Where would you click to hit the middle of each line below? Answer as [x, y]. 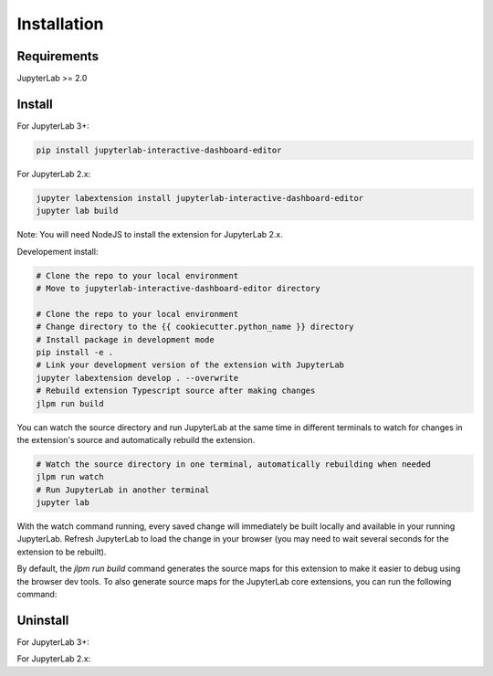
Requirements [58, 56]
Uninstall [43, 620]
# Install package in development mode [125, 339]
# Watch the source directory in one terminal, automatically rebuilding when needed [233, 464]
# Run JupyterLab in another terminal [123, 490]
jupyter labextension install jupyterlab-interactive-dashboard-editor [200, 198]
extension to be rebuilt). [62, 552]
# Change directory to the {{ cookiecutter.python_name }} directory [195, 327]
